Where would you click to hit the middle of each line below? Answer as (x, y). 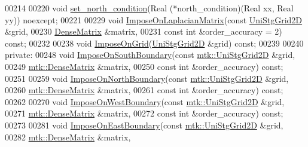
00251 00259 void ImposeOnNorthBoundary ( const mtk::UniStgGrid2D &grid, (147, 78)
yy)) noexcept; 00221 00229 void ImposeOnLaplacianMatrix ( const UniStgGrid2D (154, 19)
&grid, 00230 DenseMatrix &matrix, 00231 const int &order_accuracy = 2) (144, 31)
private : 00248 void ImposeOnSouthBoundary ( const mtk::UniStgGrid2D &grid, (150, 55)
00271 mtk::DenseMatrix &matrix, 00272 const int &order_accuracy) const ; (144, 113)
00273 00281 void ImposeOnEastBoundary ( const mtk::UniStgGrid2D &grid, (144, 125)
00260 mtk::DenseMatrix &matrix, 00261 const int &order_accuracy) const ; (144, 90)
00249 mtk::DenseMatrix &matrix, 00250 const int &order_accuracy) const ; (144, 66)
